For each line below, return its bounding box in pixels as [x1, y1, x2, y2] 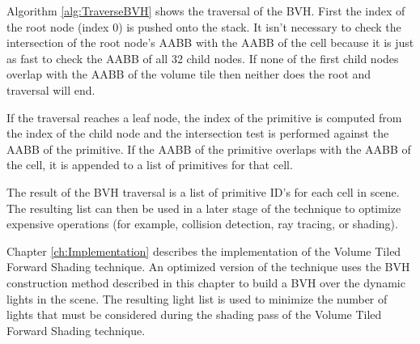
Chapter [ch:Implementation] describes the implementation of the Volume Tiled [6, 242, 401, 259]
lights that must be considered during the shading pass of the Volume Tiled [6, 306, 382, 323]
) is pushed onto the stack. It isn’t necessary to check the [118, 18, 401, 35]
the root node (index [6, 18, 109, 35]
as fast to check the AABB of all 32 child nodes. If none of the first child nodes [6, 49, 399, 66]
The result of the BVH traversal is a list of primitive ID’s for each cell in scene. [6, 183, 400, 200]
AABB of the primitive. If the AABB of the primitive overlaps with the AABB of [6, 140, 411, 157]
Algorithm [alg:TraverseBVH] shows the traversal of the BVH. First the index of [6, 2, 405, 19]
